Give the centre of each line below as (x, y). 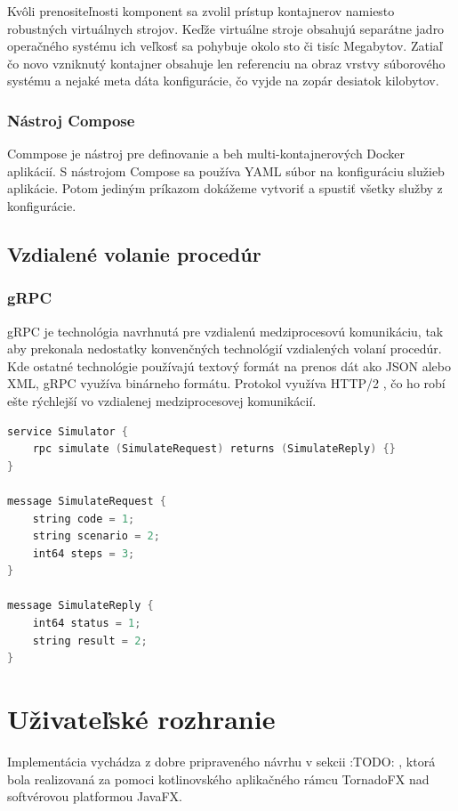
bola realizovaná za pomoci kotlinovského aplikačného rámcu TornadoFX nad (218, 779)
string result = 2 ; (90, 641)
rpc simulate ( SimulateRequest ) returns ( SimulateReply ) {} (214, 449)
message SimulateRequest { (87, 501)
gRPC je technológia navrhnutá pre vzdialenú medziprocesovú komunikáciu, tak (225, 331)
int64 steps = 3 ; (84, 553)
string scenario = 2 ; (96, 536)
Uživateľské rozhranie (141, 719)
